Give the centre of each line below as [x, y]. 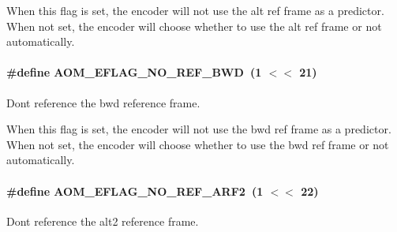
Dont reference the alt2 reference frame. [103, 221]
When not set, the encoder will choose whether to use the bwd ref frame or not [198, 144]
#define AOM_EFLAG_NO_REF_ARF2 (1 [135, 191]
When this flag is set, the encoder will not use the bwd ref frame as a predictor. [199, 129]
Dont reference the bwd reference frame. [103, 102]
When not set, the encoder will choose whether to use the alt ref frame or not [194, 26]
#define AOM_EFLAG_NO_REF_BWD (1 [134, 72]
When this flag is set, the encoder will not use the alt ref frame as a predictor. [195, 10]
